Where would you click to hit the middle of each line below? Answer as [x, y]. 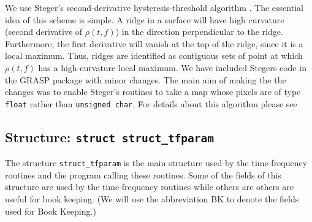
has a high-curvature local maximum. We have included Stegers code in [172, 67]
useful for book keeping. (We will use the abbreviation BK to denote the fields [152, 199]
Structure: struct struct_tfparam [110, 136]
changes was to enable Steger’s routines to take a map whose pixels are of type [153, 92]
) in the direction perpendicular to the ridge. [199, 32]
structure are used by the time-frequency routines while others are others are [149, 187]
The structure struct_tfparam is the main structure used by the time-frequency [156, 163]
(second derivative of [44, 32]
